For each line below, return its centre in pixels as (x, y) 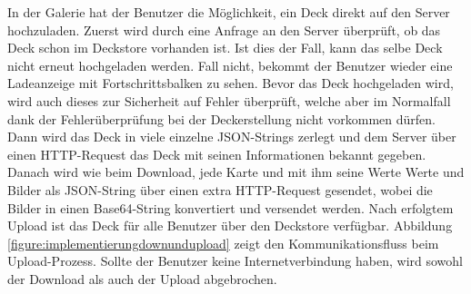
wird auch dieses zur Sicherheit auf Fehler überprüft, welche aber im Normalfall (229, 100)
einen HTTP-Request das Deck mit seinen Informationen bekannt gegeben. (217, 154)
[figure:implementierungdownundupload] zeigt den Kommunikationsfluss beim (223, 243)
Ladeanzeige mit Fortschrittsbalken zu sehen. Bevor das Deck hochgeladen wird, (230, 83)
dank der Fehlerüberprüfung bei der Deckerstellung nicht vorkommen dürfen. (222, 118)
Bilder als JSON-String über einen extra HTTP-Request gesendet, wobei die (220, 189)
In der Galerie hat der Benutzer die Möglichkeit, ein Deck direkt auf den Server (229, 12)
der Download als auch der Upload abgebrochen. (142, 278)
